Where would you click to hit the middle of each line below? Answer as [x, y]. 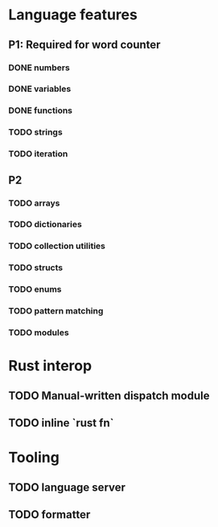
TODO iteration [38, 154]
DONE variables [40, 89]
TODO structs [35, 268]
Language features [73, 15]
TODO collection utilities [57, 246]
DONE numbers [39, 68]
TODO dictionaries [45, 225]
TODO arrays [34, 203]
